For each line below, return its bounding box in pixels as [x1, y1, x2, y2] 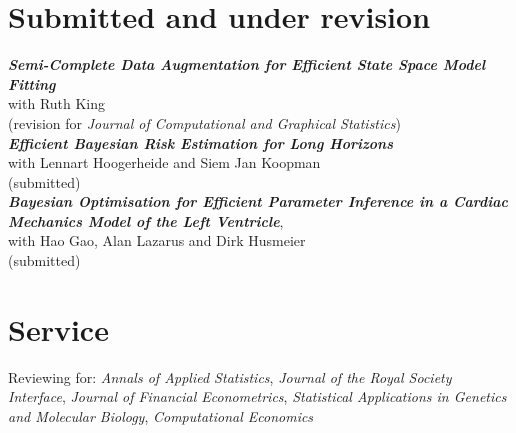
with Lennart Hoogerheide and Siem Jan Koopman [8, 152, 321, 173]
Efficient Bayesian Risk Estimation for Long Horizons [8, 132, 394, 153]
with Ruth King [8, 93, 106, 114]
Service [8, 308, 109, 349]
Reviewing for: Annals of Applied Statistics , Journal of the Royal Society [8, 366, 452, 387]
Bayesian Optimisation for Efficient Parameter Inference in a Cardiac [8, 191, 508, 212]
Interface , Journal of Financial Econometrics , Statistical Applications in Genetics [8, 386, 507, 407]
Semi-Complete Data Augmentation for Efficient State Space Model [8, 54, 486, 75]
